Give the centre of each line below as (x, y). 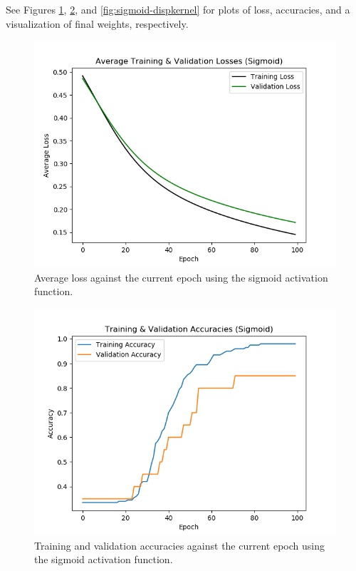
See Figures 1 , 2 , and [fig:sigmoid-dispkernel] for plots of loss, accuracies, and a (178, 9)
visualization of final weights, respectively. (97, 23)
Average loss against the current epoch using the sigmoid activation (181, 277)
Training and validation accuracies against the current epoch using (179, 545)
